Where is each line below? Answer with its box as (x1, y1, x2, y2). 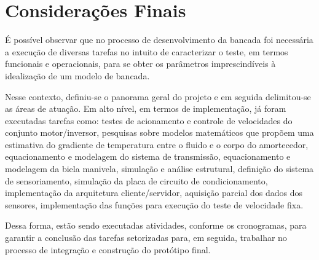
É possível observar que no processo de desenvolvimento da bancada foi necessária (5, 33, 313, 46)
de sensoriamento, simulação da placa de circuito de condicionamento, (5, 174, 268, 187)
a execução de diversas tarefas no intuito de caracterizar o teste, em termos (5, 45, 288, 58)
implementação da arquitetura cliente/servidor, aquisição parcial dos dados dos (5, 186, 302, 199)
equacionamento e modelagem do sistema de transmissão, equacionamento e (5, 150, 291, 163)
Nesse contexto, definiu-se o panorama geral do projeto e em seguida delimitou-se (5, 90, 311, 103)
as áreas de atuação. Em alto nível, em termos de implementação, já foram (5, 102, 286, 115)
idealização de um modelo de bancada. (5, 69, 150, 82)
